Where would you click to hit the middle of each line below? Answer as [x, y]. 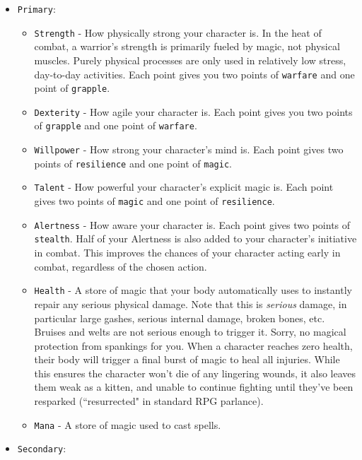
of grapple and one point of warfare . [116, 125]
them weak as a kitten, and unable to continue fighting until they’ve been [194, 387]
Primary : [36, 8]
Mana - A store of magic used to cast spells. [128, 424]
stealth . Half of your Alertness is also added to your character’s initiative [195, 238]
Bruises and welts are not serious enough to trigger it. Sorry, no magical [190, 332]
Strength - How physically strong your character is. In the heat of [178, 32]
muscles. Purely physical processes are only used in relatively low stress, [190, 60]
